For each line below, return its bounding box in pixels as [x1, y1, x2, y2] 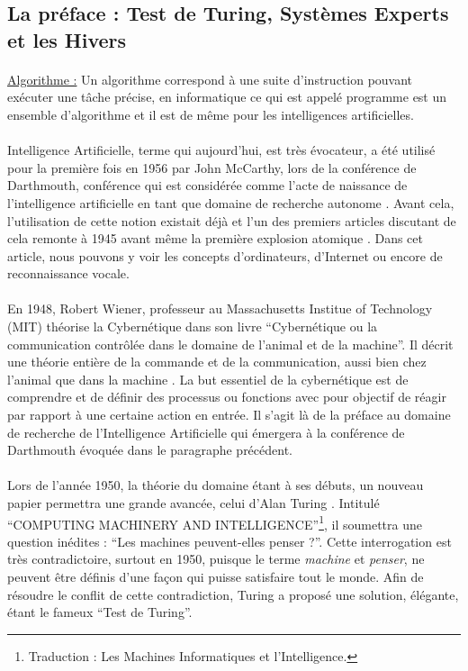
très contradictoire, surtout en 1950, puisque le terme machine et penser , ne [7, 549, 425, 568]
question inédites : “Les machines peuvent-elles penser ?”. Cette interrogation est [7, 531, 452, 550]
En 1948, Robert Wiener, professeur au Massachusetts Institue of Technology [7, 299, 433, 318]
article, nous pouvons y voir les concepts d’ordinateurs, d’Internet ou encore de [7, 246, 443, 265]
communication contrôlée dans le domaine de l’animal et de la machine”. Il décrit [7, 334, 454, 353]
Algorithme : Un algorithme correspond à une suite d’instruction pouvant [7, 69, 413, 88]
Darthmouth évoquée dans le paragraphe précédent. [7, 440, 293, 459]
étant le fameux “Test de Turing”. [7, 603, 193, 621]
